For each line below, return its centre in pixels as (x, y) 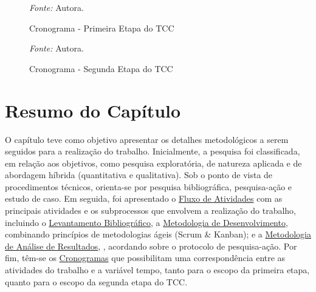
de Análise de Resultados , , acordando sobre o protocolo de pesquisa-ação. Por (151, 246)
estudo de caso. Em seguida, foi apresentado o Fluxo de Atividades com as (144, 198)
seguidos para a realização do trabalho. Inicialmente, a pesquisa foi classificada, (153, 151)
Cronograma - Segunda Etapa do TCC (101, 68)
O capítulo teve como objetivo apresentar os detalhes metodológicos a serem (147, 139)
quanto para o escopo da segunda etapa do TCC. (96, 281)
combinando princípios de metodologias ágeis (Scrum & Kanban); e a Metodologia (158, 234)
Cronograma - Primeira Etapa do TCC (102, 28)
